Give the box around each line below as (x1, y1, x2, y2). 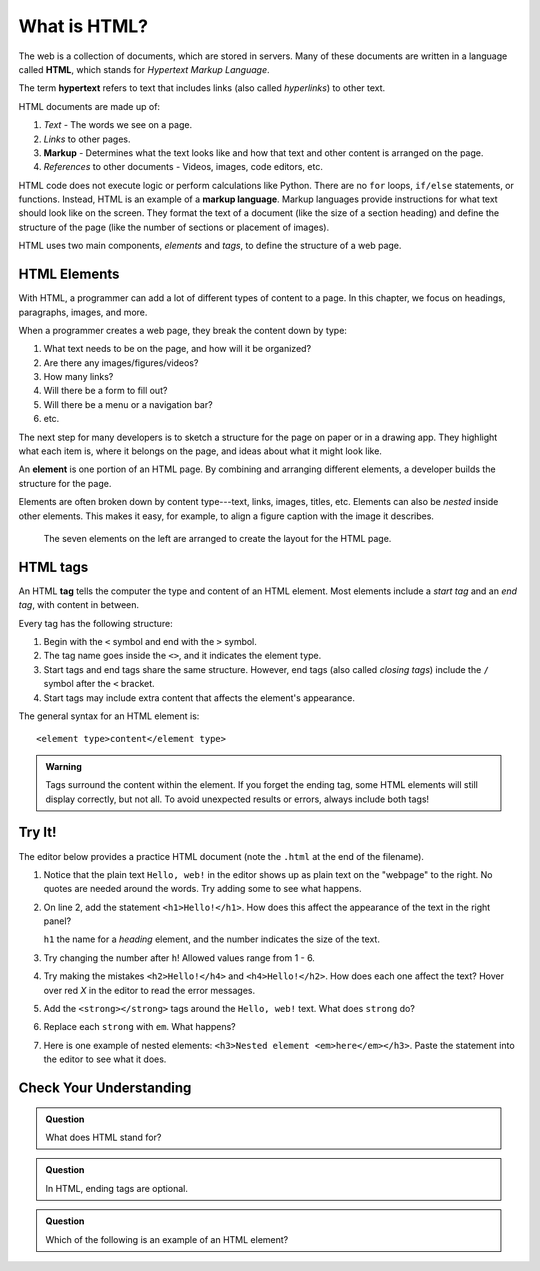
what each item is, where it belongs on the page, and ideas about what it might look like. (18, 445, 382, 457)
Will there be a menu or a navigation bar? (43, 398, 214, 410)
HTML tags (18, 558, 89, 575)
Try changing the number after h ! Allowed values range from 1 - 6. (43, 951, 315, 964)
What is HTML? (18, 15, 149, 37)
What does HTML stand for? (45, 1131, 162, 1143)
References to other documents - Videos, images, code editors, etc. (43, 161, 324, 173)
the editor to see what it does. (43, 1053, 167, 1065)
